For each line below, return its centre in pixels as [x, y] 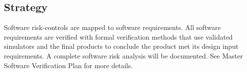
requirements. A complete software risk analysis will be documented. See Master [123, 55]
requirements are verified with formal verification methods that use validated [118, 36]
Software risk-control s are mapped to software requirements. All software [112, 27]
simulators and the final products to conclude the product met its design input [121, 46]
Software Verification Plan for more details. [68, 65]
